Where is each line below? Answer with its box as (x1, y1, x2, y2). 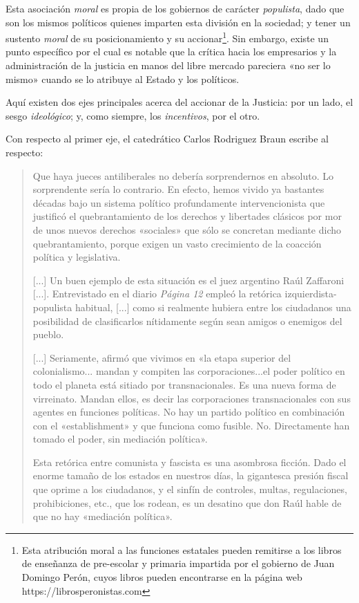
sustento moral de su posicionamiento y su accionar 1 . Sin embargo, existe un (6, 29, 329, 45)
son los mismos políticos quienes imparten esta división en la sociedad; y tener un (6, 15, 351, 29)
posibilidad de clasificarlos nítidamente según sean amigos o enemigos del (32, 313, 342, 328)
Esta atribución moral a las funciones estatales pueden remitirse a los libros (21, 542, 342, 557)
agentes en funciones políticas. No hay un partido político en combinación (32, 405, 345, 419)
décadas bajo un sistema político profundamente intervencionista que (32, 195, 325, 210)
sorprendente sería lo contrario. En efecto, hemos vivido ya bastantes (32, 182, 324, 196)
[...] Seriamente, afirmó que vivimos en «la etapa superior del (32, 350, 291, 364)
